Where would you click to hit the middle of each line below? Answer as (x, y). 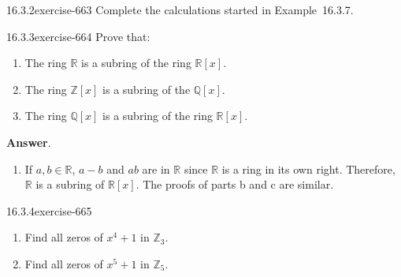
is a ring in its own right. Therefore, (308, 168)
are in (156, 168)
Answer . (29, 142)
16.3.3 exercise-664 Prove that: (78, 36)
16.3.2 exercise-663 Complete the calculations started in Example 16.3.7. (180, 9)
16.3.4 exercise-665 (49, 210)
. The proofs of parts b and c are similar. (235, 184)
